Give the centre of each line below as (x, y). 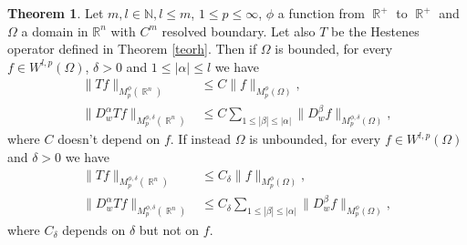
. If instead (200, 139)
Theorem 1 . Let (56, 13)
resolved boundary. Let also (239, 31)
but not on (169, 229)
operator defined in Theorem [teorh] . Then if (132, 49)
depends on (94, 229)
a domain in (55, 31)
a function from (321, 13)
